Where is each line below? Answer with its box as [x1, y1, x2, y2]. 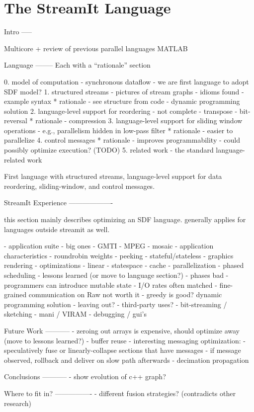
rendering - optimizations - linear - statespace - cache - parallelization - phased [4, 260, 244, 270]
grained [4, 289, 27, 300]
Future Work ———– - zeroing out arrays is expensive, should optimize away [4, 325, 240, 335]
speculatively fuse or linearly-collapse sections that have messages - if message [4, 345, 241, 355]
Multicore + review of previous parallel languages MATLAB [4, 43, 188, 53]
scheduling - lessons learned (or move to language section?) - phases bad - [4, 270, 229, 280]
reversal [4, 115, 27, 126]
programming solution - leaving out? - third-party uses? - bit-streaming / [4, 299, 227, 309]
